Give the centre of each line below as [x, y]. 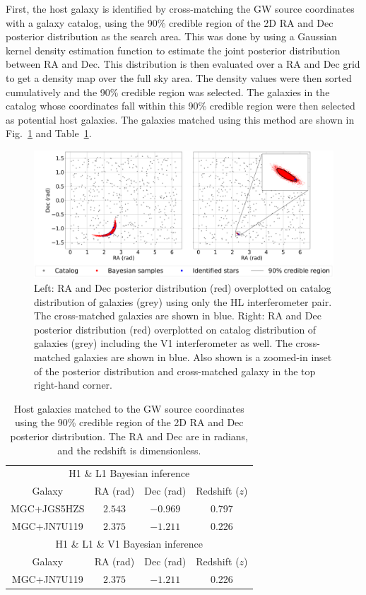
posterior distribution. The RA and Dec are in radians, [129, 436]
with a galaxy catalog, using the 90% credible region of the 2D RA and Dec [170, 22]
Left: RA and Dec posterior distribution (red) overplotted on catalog [183, 288]
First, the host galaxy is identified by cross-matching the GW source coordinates [180, 8]
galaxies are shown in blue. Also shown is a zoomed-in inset [203, 357]
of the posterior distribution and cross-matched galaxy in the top [175, 371]
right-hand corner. [73, 385]
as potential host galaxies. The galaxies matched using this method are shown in [180, 119]
